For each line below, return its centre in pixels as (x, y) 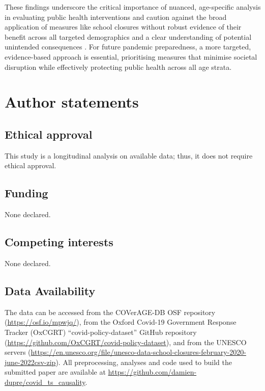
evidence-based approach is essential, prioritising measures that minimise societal (131, 56)
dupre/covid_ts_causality (45, 382)
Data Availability (50, 290)
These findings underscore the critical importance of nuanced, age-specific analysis (133, 7)
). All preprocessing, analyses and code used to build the (144, 362)
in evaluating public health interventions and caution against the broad (116, 17)
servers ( (18, 352)
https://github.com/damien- (152, 372)
